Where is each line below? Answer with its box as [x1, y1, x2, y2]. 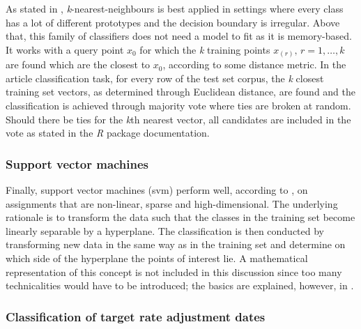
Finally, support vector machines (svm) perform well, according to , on [6, 183, 308, 197]
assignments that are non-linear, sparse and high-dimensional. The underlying [6, 196, 338, 211]
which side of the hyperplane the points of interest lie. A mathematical [6, 251, 308, 266]
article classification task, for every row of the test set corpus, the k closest [6, 70, 324, 85]
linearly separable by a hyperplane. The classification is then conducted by [6, 223, 325, 238]
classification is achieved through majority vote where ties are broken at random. [6, 98, 351, 113]
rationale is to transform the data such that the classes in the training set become [6, 210, 355, 224]
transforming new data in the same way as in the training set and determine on [6, 237, 346, 252]
